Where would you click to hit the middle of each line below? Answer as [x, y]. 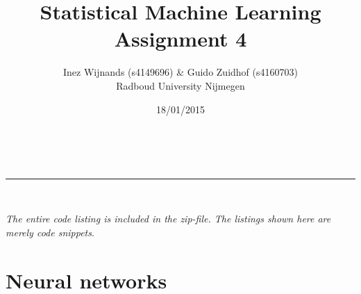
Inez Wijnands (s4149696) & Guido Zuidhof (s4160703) [180, 72]
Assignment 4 [180, 39]
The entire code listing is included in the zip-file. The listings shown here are [168, 219]
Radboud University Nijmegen [180, 85]
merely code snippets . [50, 232]
